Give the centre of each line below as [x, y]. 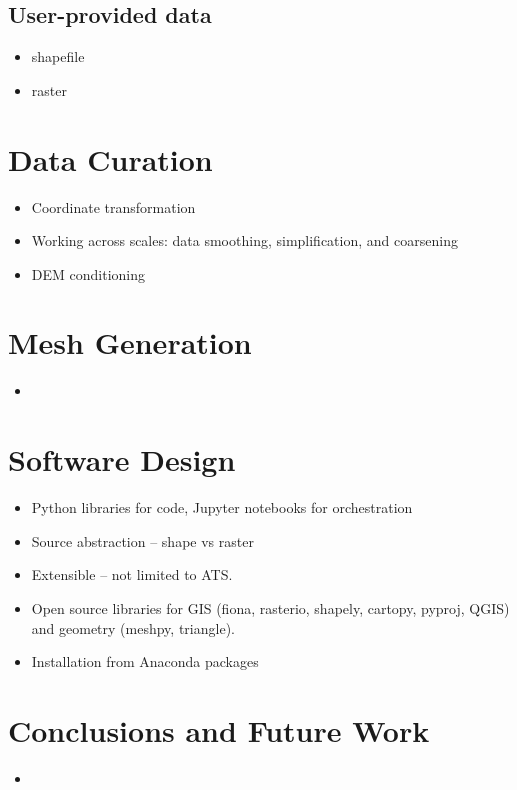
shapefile [58, 56]
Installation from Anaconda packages [145, 661]
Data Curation [110, 158]
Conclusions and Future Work [219, 729]
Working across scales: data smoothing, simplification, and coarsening [244, 240]
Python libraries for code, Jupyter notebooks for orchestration [222, 507]
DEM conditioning [88, 273]
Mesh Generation [130, 342]
